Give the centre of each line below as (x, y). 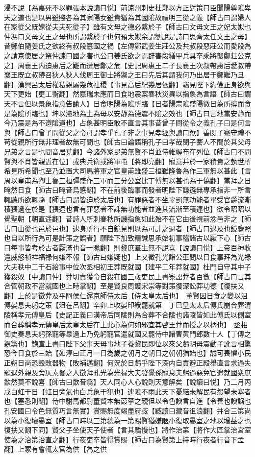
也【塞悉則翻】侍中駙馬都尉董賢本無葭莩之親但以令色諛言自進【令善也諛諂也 (127, 401)
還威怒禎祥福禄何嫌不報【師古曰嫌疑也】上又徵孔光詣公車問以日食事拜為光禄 (127, 257)
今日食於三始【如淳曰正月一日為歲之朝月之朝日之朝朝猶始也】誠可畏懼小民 (131, 353)
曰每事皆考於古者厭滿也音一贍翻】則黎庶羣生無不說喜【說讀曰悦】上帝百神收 (127, 247)
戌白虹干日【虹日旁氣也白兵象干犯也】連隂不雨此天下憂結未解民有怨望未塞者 (127, 391)
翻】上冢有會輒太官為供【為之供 (55, 449)
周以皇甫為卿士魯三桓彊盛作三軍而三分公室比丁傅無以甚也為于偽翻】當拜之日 (127, 180)
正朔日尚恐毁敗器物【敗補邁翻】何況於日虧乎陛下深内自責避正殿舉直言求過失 (127, 362)
